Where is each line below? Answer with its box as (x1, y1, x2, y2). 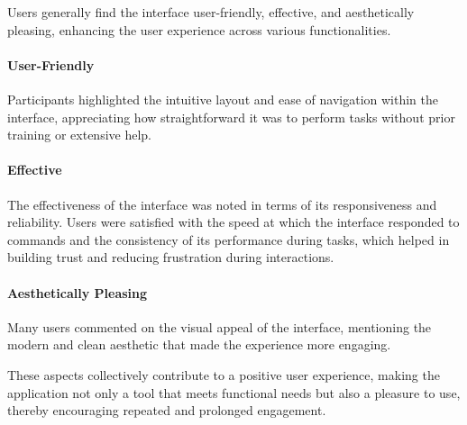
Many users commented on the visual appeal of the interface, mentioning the (7, 317, 432, 336)
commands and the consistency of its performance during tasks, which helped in (7, 230, 450, 249)
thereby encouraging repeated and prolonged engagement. (7, 401, 326, 420)
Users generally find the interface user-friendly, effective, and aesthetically (7, 3, 415, 21)
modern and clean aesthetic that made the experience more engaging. (7, 335, 391, 354)
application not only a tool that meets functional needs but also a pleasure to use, (7, 383, 461, 402)
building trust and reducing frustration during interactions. (7, 248, 334, 267)
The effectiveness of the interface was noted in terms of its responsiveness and (7, 194, 437, 213)
